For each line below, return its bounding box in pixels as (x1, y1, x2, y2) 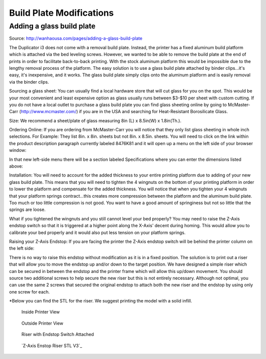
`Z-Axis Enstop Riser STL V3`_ (21, 342, 82, 349)
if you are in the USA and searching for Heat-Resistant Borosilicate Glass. (79, 109, 228, 115)
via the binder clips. (9, 79, 49, 85)
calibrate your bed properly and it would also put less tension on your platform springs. (9, 229, 186, 236)
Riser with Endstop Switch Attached (21, 331, 94, 337)
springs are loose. (9, 207, 46, 212)
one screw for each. (9, 289, 50, 295)
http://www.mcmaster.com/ (20, 109, 76, 115)
